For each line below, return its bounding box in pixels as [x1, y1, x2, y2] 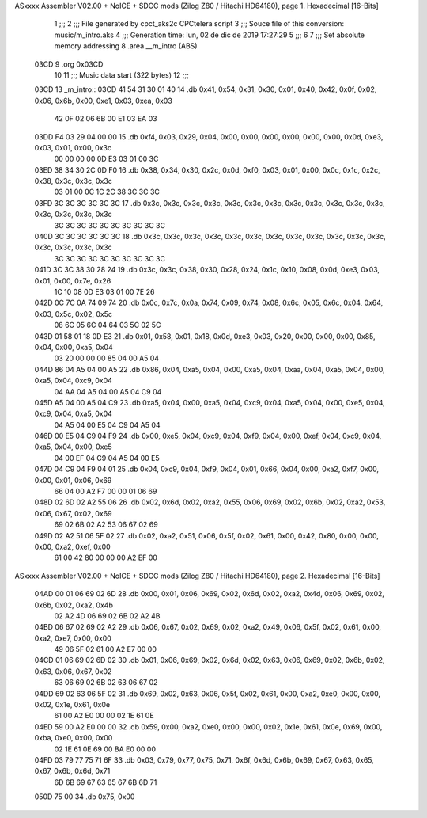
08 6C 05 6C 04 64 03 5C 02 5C [54, 321, 161, 330]
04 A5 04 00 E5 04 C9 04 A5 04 [54, 420, 161, 429]
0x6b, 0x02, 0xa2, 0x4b [34, 600, 114, 610]
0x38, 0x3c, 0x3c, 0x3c [34, 177, 112, 186]
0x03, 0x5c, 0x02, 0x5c [34, 309, 112, 318]
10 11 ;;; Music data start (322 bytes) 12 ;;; [54, 70, 189, 79]
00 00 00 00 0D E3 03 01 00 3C [54, 154, 159, 164]
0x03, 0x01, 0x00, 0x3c [34, 143, 112, 152]
